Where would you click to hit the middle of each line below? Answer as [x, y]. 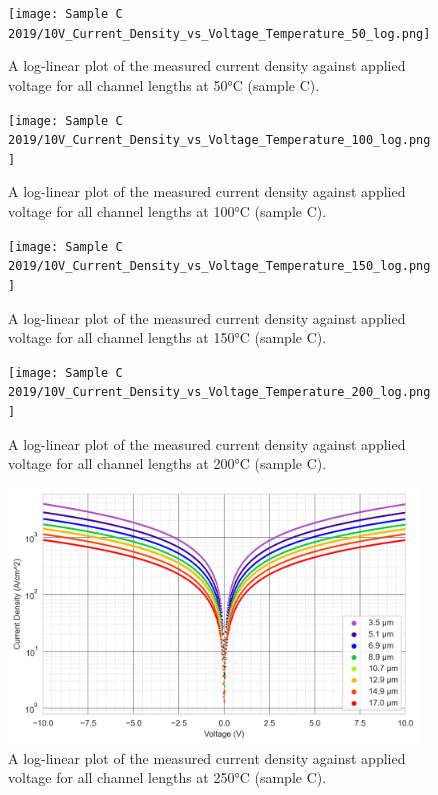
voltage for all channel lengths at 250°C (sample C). [167, 777]
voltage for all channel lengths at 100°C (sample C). [167, 211]
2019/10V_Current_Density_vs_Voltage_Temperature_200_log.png [219, 392]
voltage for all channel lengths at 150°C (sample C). [167, 337]
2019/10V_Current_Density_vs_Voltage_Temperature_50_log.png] [219, 33]
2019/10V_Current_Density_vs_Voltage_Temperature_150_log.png [219, 266]
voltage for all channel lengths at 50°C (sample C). [164, 84]
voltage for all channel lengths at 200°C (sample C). [167, 463]
